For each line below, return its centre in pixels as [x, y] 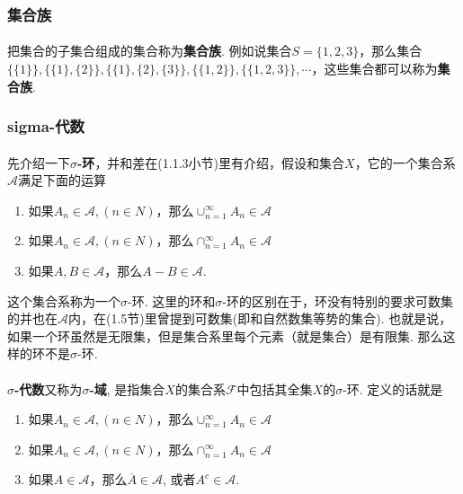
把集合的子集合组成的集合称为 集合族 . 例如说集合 [150, 51]
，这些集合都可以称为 [374, 69]
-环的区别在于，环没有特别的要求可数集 [338, 300]
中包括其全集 [275, 388]
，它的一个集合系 [405, 162]
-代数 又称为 [49, 388]
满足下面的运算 [62, 180]
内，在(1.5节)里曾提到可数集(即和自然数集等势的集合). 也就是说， [260, 318]
